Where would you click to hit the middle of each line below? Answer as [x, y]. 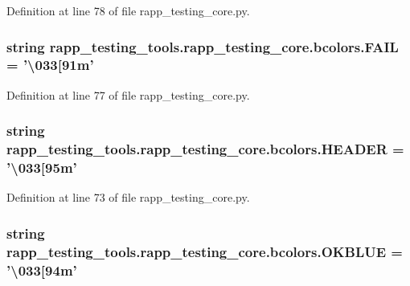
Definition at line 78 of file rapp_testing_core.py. [128, 10]
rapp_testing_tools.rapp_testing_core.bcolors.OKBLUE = [205, 251]
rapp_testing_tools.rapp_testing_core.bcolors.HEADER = [205, 149]
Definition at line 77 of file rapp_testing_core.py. [128, 94]
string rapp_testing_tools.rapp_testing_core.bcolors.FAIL [203, 46]
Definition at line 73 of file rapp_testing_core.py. [128, 197]
